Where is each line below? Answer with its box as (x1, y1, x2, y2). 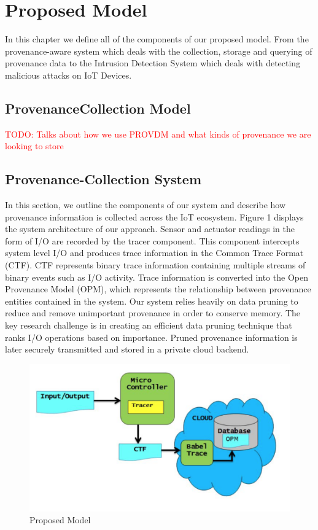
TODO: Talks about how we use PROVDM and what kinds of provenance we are (5, 127, 311, 140)
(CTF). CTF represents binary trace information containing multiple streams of (5, 259, 306, 271)
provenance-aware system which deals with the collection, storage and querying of (5, 44, 312, 57)
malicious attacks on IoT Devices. (5, 68, 132, 81)
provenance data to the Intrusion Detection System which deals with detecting (5, 57, 301, 69)
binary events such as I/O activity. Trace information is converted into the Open (5, 270, 308, 283)
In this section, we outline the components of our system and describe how (5, 198, 286, 211)
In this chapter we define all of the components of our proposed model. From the (5, 33, 309, 45)
